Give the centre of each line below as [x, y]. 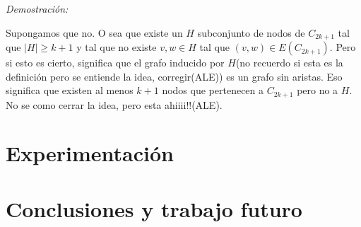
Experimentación [90, 153]
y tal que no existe [117, 47]
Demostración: [37, 8]
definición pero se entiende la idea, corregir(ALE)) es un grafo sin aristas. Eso [174, 76]
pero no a [318, 90]
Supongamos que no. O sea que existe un [94, 32]
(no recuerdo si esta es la [289, 63]
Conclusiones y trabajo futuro [154, 208]
